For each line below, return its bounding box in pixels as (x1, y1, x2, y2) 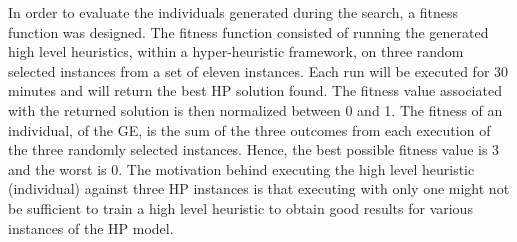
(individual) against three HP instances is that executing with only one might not (8, 178, 510, 199)
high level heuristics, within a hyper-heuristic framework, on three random (8, 41, 464, 62)
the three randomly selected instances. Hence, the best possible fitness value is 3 (8, 139, 500, 160)
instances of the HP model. (8, 217, 174, 238)
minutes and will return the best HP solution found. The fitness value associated (8, 80, 502, 101)
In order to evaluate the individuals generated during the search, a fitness (8, 2, 459, 22)
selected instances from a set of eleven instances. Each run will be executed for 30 (8, 60, 509, 81)
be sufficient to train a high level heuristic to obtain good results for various (8, 197, 473, 218)
